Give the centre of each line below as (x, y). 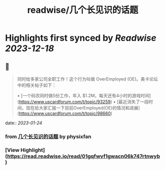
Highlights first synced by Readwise (81, 38)
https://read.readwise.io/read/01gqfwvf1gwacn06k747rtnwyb (83, 156)
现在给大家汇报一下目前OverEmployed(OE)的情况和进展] (83, 108)
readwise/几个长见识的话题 (83, 10)
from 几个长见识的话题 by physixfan (48, 137)
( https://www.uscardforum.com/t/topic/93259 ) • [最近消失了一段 (83, 102)
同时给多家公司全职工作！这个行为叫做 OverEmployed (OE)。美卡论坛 (88, 79)
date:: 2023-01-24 (24, 123)
